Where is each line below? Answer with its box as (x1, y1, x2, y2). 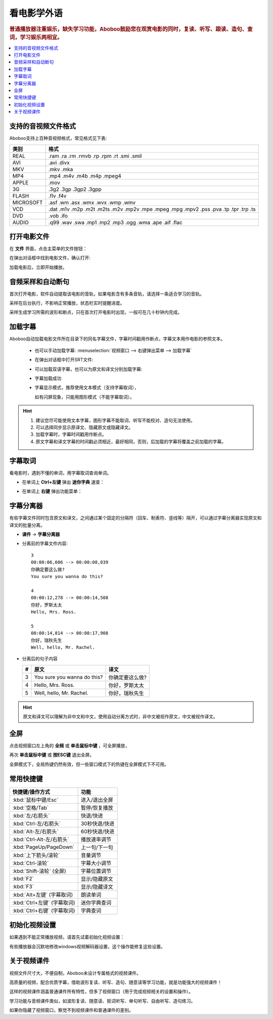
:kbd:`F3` (12, 883, 34, 890)
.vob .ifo (48, 212, 68, 219)
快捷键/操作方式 (12, 788, 50, 795)
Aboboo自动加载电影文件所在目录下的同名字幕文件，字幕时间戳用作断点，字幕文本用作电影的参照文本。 (9, 336, 225, 342)
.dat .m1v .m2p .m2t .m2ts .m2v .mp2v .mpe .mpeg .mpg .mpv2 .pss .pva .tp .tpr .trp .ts (48, 206, 256, 213)
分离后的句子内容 (22, 656, 58, 662)
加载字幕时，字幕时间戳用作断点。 (35, 431, 107, 437)
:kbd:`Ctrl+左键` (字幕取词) (12, 899, 75, 906)
